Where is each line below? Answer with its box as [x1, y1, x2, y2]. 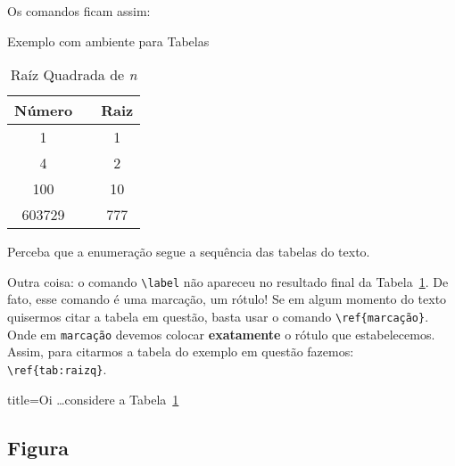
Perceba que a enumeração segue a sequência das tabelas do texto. [7, 242, 370, 261]
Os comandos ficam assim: [7, 2, 151, 20]
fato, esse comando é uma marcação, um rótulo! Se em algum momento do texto [7, 290, 447, 308]
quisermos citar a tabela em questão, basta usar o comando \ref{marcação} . [7, 307, 429, 326]
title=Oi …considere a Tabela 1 [7, 389, 179, 408]
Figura [7, 433, 70, 461]
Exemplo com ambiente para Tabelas [7, 31, 210, 50]
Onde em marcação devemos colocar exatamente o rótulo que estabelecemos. [7, 324, 435, 343]
